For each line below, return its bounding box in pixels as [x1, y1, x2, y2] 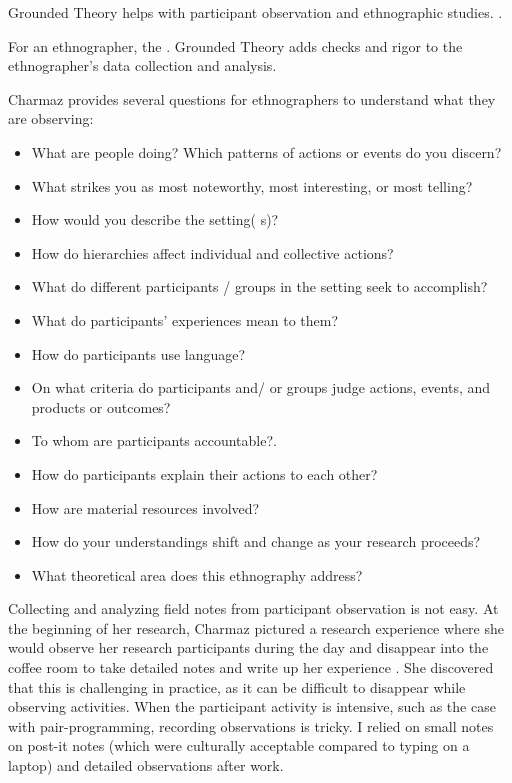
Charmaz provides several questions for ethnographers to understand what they [8, 88, 496, 109]
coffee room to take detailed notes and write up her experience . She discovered [8, 657, 494, 678]
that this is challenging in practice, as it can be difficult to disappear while [8, 676, 466, 697]
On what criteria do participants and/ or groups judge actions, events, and [31, 377, 491, 398]
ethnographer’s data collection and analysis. [8, 55, 277, 76]
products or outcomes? [31, 396, 171, 417]
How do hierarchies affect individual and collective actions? [31, 242, 394, 263]
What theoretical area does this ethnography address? [31, 564, 363, 585]
